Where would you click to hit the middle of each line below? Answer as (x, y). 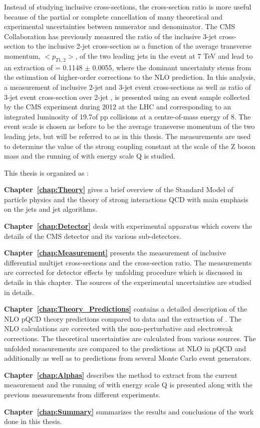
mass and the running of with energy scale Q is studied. (90, 156)
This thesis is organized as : (47, 172)
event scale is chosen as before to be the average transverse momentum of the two (129, 126)
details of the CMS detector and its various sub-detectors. (93, 236)
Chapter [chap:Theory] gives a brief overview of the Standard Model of (119, 189)
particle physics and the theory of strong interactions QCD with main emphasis (126, 199)
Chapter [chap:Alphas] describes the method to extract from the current (121, 375)
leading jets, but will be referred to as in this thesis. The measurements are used (127, 136)
